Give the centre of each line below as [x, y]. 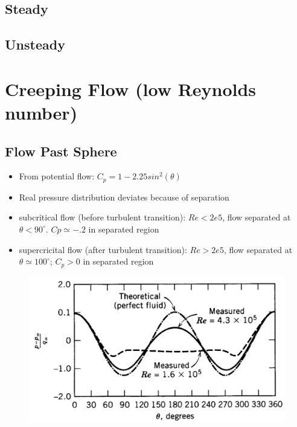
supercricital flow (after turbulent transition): [103, 249]
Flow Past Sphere [61, 151]
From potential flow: [57, 176]
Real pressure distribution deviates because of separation [124, 197]
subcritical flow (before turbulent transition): [102, 217]
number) [41, 112]
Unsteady [35, 44]
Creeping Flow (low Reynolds [131, 88]
